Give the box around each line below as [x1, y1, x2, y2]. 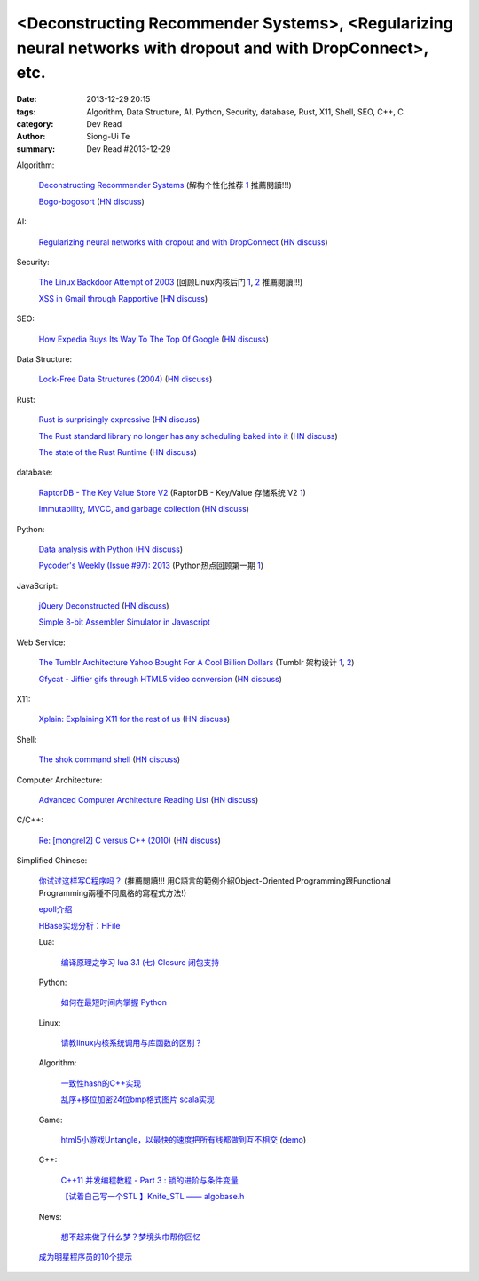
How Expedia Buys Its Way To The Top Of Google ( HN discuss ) [38, 334, 270, 344]
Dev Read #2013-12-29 [86, 143, 171, 154]
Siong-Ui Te [86, 131, 130, 142]
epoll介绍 [38, 904, 73, 915]
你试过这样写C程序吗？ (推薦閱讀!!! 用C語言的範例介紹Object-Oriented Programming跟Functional [38, 875, 392, 886]
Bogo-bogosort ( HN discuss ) [38, 196, 145, 207]
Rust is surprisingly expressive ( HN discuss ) [38, 414, 200, 425]
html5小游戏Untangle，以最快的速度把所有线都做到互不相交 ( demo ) [60, 1135, 306, 1145]
